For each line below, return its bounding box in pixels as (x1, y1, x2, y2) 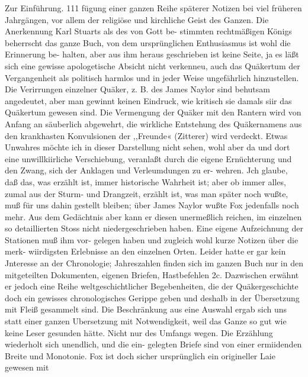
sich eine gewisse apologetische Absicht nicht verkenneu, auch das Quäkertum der (5, 59, 300, 72)
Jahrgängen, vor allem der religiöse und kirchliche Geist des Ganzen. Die (5, 13, 269, 25)
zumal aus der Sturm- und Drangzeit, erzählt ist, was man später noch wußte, (5, 187, 288, 199)
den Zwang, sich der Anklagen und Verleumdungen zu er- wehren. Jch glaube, (5, 164, 288, 176)
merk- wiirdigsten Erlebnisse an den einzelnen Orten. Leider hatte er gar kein (5, 245, 286, 257)
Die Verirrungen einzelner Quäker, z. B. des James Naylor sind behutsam (5, 83, 270, 95)
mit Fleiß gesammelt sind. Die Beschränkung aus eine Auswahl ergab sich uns (5, 303, 287, 315)
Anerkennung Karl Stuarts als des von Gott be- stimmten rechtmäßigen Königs (5, 25, 292, 37)
